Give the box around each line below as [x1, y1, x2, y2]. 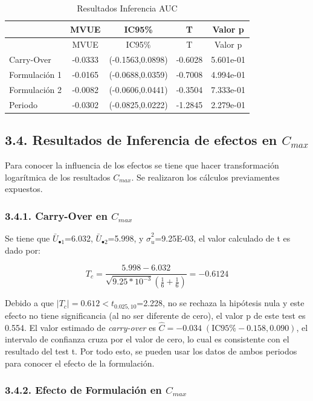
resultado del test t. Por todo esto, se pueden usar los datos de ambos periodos [5, 344, 297, 357]
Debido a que [5, 297, 54, 309]
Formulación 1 [9, 68, 62, 81]
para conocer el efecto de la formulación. [5, 356, 155, 369]
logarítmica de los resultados [5, 170, 111, 183]
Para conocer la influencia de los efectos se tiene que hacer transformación [5, 159, 279, 172]
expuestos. [5, 182, 43, 195]
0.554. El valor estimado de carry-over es [5, 321, 156, 333]
